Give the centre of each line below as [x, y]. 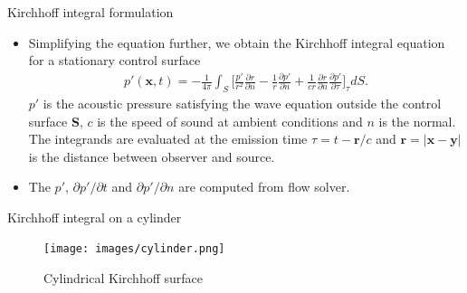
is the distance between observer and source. [152, 156]
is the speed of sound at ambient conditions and [230, 121]
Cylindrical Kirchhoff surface [123, 278]
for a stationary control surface [114, 60]
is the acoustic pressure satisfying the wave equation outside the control [242, 103]
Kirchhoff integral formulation [91, 12]
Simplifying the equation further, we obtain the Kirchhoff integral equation [237, 42]
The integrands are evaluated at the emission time [168, 139]
